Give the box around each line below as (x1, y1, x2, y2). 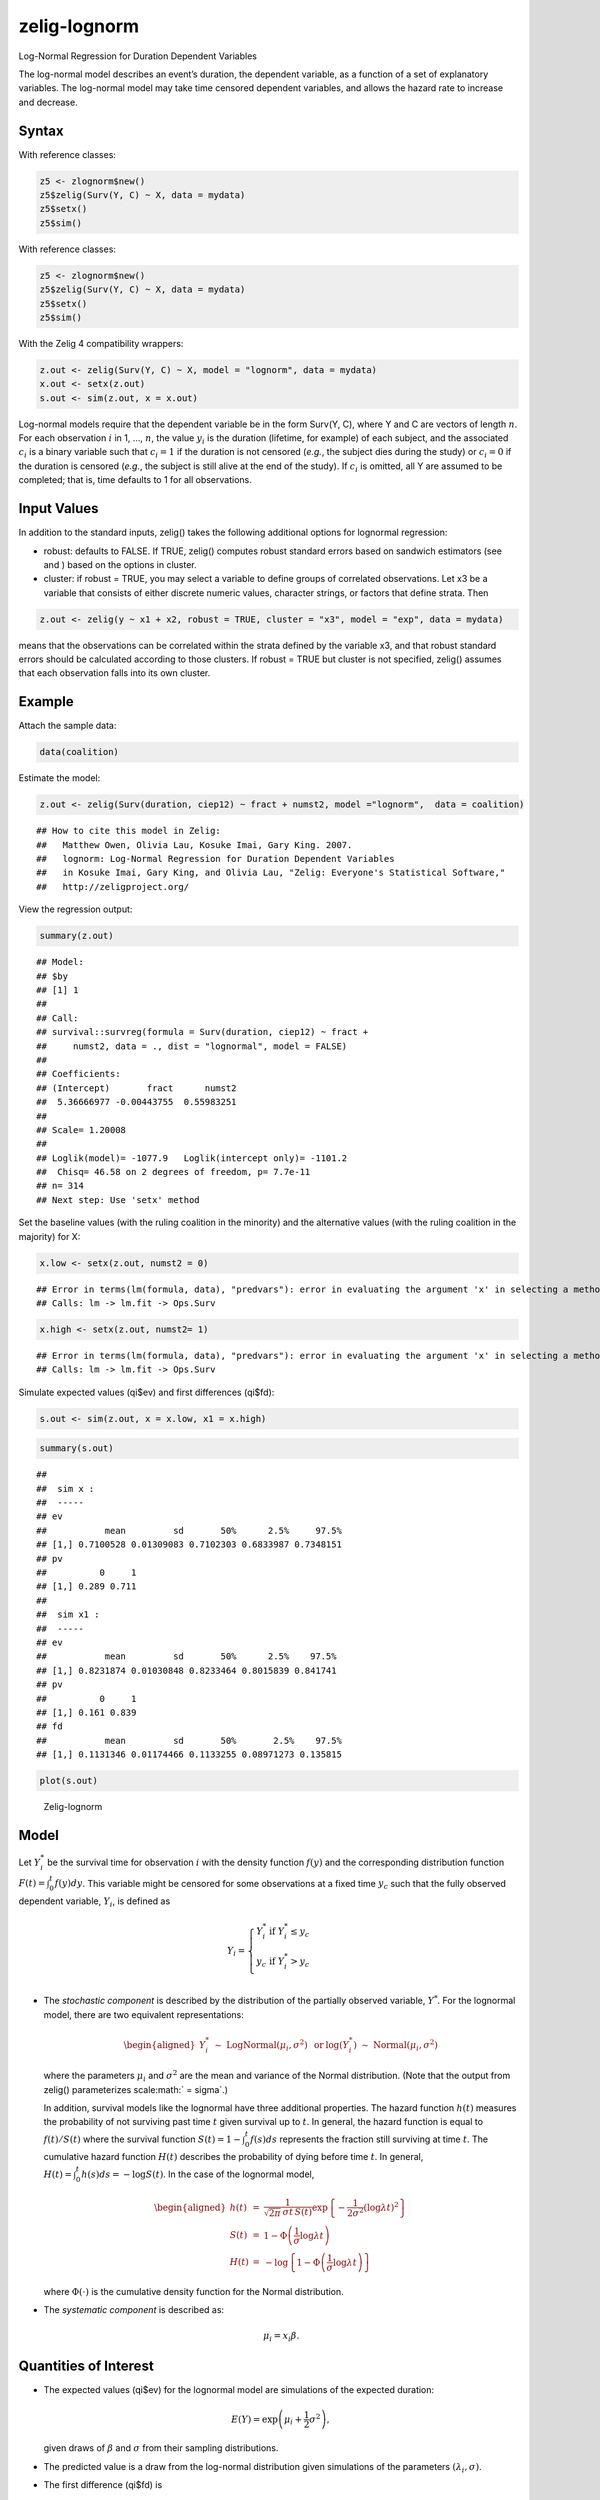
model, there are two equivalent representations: (43, 2008, 245, 2020)
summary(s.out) (39, 1443, 114, 1454)
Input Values (18, 500, 99, 517)
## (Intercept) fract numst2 (36, 1082, 237, 1094)
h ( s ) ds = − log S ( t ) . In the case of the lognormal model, (81, 2168, 315, 2180)
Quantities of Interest (18, 2358, 154, 2375)
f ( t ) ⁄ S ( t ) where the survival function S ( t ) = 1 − (43, 2133, 242, 2145)
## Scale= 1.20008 (36, 1124, 127, 1135)
